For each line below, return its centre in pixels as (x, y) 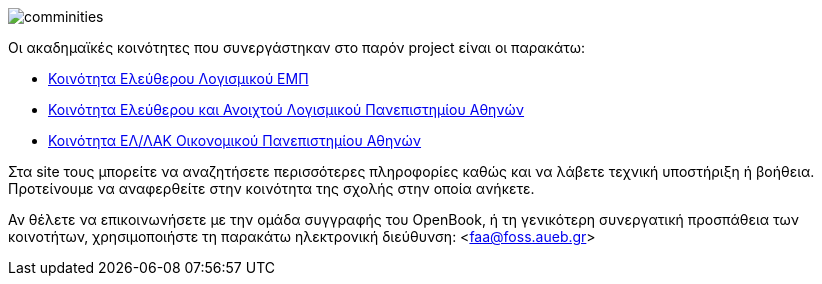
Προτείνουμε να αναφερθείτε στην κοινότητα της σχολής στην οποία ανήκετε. (271, 188)
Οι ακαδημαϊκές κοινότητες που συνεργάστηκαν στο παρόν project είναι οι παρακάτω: (297, 47)
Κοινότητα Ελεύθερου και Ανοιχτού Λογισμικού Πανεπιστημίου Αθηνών (286, 109)
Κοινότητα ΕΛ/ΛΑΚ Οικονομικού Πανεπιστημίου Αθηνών (235, 140)
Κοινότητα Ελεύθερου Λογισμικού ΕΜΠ (178, 78)
